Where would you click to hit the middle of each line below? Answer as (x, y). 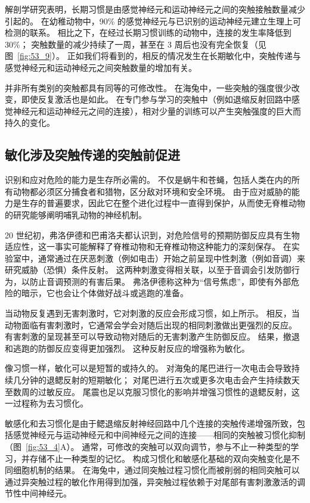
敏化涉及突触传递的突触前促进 (92, 155)
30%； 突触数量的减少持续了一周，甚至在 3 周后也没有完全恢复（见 (136, 44)
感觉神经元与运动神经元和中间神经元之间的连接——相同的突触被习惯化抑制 (159, 435)
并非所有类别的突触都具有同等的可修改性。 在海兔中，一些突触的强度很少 (148, 87)
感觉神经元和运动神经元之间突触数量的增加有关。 (101, 67)
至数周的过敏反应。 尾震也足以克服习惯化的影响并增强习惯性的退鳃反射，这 (152, 391)
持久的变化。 (30, 122)
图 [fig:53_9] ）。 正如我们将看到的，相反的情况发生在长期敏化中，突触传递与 (153, 56)
